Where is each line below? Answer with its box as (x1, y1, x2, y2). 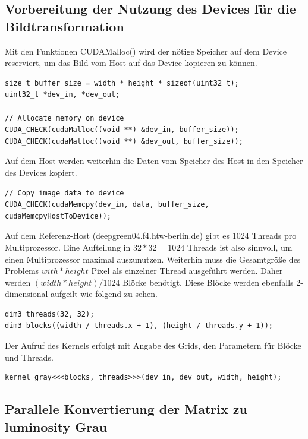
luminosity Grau (5, 417, 108, 435)
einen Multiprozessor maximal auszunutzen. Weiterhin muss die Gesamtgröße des (5, 252, 301, 265)
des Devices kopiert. (5, 166, 77, 178)
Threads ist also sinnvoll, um (187, 241, 293, 253)
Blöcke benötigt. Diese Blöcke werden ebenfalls (122, 276, 294, 288)
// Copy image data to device (5, 188, 124, 197)
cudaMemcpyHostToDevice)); (5, 211, 111, 220)
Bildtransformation (5, 17, 124, 35)
